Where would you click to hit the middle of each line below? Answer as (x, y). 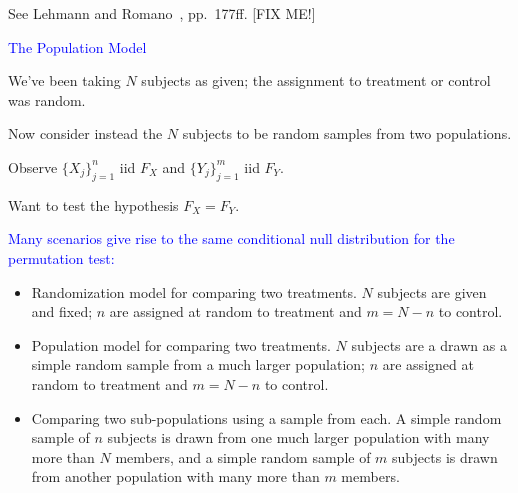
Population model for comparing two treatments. (181, 344)
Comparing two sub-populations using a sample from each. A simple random (266, 417)
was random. (47, 99)
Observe (33, 166)
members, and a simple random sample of (243, 456)
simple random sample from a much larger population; (198, 364)
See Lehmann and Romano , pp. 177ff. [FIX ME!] (162, 13)
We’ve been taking (64, 80)
